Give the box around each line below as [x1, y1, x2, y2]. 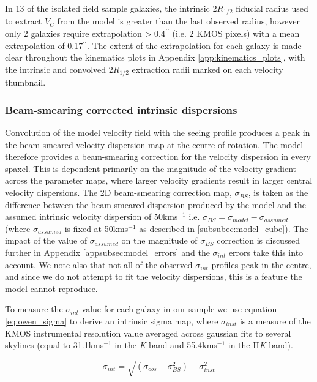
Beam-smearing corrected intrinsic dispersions [5, 102, 237, 117]
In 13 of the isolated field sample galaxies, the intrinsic [5, 2, 210, 14]
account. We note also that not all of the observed [5, 258, 193, 271]
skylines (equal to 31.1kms [5, 339, 104, 351]
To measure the [5, 302, 63, 315]
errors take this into [228, 246, 304, 259]
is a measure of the [239, 315, 311, 327]
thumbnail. [5, 76, 46, 89]
